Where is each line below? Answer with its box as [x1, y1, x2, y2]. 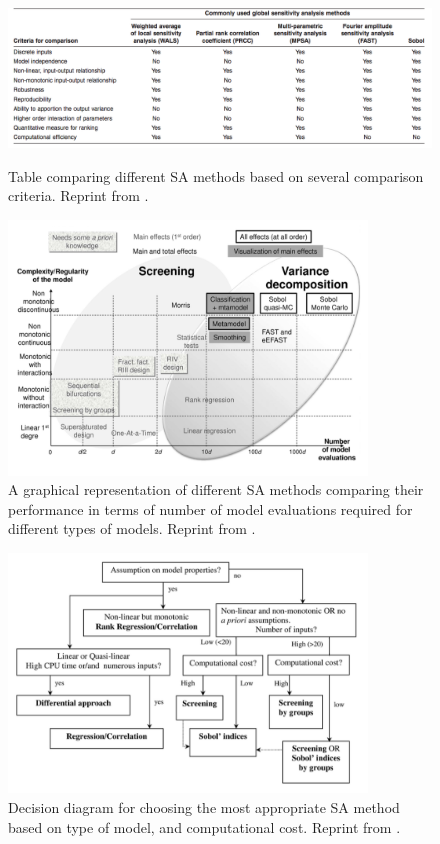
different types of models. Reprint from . [8, 518, 256, 539]
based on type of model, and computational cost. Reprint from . [8, 816, 401, 837]
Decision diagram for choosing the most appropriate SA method [8, 796, 400, 817]
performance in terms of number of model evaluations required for [8, 498, 413, 519]
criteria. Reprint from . [8, 185, 149, 206]
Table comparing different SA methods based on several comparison [8, 165, 424, 186]
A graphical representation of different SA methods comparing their [8, 479, 424, 500]
